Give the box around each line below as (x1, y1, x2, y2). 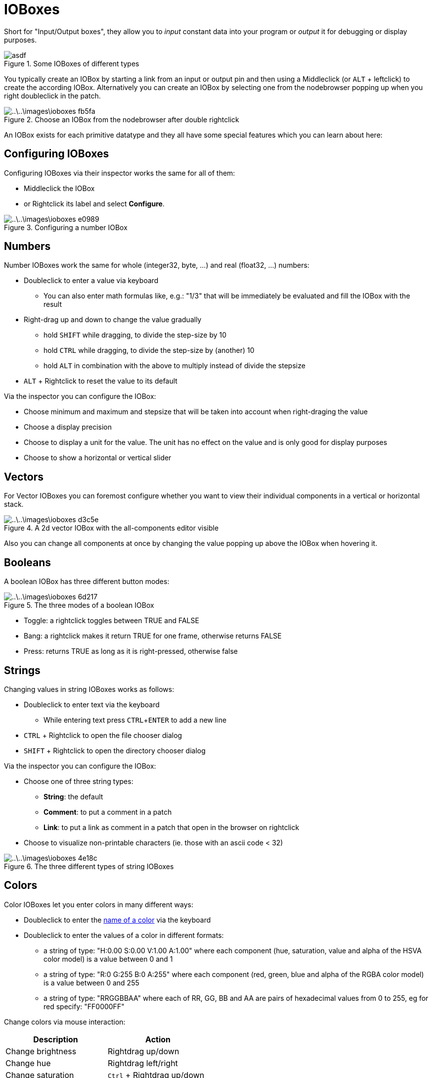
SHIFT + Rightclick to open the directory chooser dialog (24, 746, 206, 755)
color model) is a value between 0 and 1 (43, 954, 173, 963)
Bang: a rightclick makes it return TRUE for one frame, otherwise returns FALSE (24, 632, 282, 640)
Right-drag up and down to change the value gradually (24, 315, 202, 324)
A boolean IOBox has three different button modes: (4, 577, 170, 586)
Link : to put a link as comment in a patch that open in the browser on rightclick (43, 823, 300, 832)
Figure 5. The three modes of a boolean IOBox (4, 601, 154, 610)
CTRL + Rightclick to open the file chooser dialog (24, 731, 182, 739)
